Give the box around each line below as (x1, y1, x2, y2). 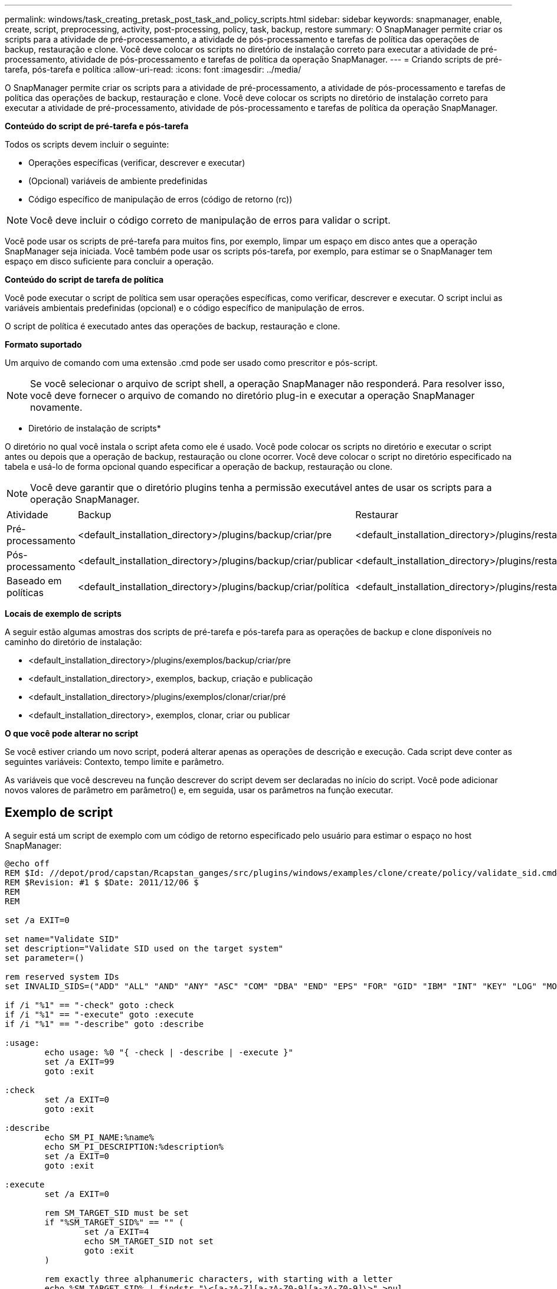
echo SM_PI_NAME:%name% (44, 1132, 154, 1142)
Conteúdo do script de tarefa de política (5, 274, 164, 284)
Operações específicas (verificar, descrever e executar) (28, 158, 245, 168)
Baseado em (6, 575, 62, 587)
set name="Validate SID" (5, 934, 119, 944)
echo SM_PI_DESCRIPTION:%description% (44, 1141, 224, 1151)
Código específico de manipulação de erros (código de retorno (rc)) (28, 194, 293, 204)
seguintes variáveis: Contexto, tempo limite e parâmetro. (5, 757, 224, 767)
